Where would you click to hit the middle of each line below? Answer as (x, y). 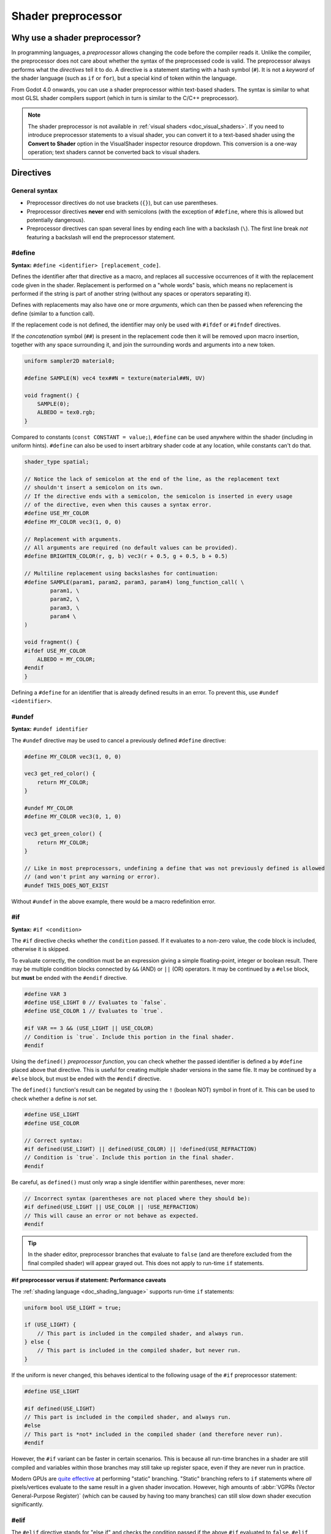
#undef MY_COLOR (49, 808)
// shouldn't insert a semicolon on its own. (94, 488)
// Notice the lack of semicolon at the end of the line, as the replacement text (152, 479)
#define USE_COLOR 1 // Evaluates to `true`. (94, 1011)
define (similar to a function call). (53, 314)
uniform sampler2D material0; (70, 361)
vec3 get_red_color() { (60, 774)
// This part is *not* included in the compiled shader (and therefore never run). (154, 1434)
